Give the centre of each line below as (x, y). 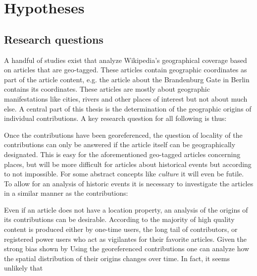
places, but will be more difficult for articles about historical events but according (128, 164)
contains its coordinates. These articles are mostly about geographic (107, 89)
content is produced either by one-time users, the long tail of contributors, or (121, 229)
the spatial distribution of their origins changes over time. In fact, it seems (117, 258)
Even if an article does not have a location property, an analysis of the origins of (126, 209)
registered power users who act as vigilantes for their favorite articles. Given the (126, 239)
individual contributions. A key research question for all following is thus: (115, 118)
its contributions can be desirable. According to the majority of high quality (119, 219)
